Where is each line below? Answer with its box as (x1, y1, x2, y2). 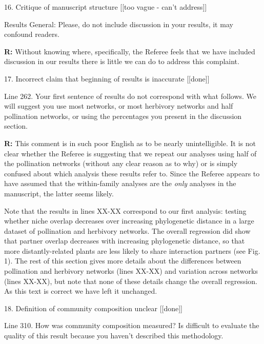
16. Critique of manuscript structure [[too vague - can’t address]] (4, 2, 207, 12)
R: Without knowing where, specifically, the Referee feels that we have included (4, 46, 255, 56)
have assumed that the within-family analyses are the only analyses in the (4, 178, 236, 189)
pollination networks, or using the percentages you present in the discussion (4, 110, 242, 121)
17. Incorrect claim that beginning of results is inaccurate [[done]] (4, 73, 210, 84)
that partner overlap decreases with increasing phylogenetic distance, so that (4, 235, 245, 246)
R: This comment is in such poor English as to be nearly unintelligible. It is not (4, 137, 256, 148)
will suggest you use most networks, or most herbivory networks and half (4, 100, 233, 111)
